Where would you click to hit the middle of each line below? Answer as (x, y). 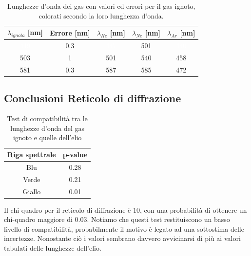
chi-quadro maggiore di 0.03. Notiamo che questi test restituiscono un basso (117, 219)
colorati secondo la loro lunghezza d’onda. (101, 15)
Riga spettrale (32, 154)
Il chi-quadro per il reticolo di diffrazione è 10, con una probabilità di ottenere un (125, 210)
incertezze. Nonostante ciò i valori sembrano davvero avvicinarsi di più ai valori (122, 238)
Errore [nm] (70, 32)
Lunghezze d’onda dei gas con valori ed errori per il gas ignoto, (101, 6)
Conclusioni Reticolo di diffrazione (93, 98)
